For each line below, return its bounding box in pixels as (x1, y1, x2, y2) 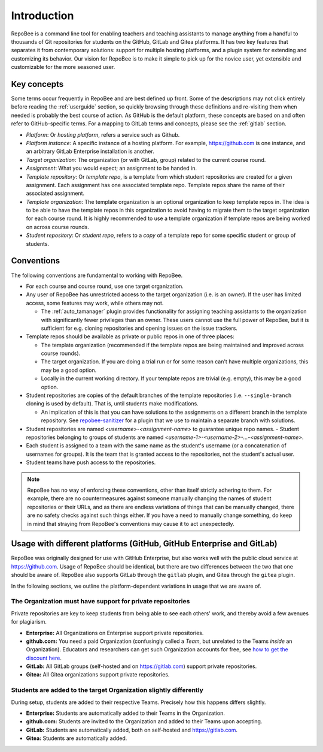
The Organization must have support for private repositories (11, 597, 190, 606)
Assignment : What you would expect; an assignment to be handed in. (26, 165, 197, 172)
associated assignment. (26, 189, 85, 197)
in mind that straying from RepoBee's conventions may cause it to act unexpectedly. (27, 520, 234, 527)
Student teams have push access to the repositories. (26, 459, 156, 466)
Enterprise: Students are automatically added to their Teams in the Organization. (26, 709, 226, 717)
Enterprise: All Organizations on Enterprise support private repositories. (26, 629, 204, 636)
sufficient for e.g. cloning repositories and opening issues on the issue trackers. (41, 324, 237, 332)
